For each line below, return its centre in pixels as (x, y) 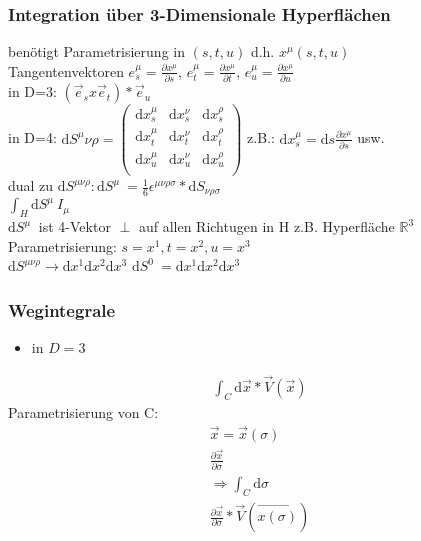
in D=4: (32, 137)
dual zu (31, 185)
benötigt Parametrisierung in (96, 51)
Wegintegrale (62, 309)
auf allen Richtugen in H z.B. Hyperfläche (266, 226)
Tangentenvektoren (66, 70)
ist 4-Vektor (74, 226)
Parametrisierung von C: (83, 411)
